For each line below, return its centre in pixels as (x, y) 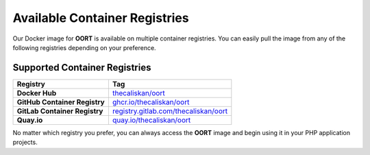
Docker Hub (37, 93)
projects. (25, 142)
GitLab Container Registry (60, 111)
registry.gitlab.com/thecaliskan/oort (170, 111)
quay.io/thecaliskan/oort (151, 120)
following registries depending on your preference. (85, 47)
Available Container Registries (101, 18)
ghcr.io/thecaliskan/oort (151, 102)
